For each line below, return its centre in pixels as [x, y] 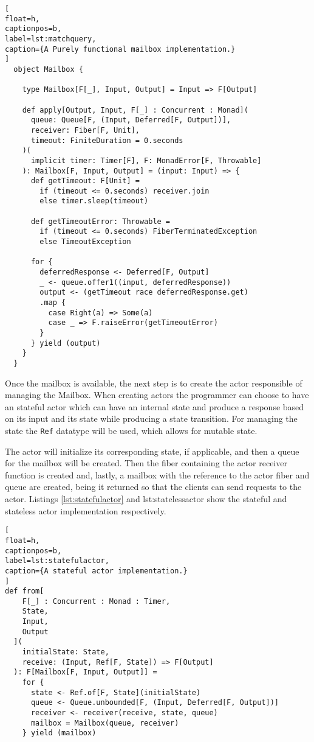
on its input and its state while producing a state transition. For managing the [151, 418]
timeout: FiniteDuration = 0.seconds [107, 140]
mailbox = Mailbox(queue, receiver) [105, 723]
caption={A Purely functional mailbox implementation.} [120, 49]
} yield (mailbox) [59, 733]
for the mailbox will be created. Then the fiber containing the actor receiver [146, 463]
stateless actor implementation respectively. [86, 510]
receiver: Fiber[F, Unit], [85, 130]
